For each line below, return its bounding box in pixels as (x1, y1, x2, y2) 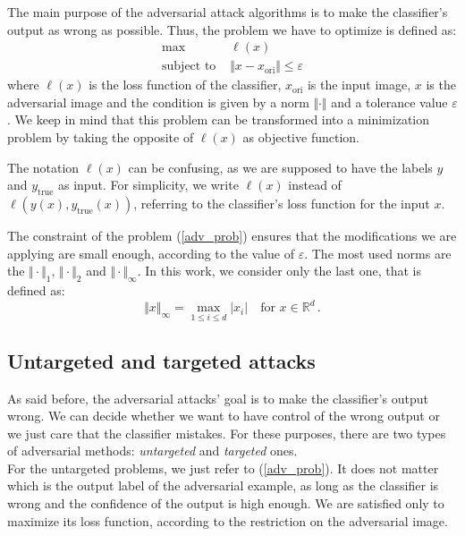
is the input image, (307, 75, 411, 94)
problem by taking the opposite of (7, 128, 194, 147)
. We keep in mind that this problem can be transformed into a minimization (7, 110, 430, 129)
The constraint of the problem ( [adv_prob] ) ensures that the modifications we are (7, 226, 457, 245)
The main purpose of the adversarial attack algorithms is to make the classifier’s (7, 3, 448, 21)
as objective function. (242, 128, 359, 147)
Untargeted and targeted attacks (7, 346, 316, 374)
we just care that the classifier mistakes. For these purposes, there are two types (7, 423, 446, 442)
